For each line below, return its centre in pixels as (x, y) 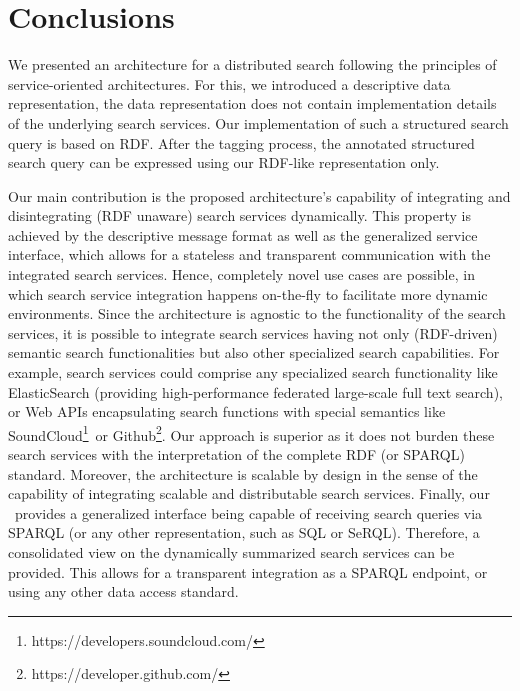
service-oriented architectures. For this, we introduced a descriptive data (229, 83)
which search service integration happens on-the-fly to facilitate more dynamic (248, 293)
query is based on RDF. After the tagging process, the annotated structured (241, 142)
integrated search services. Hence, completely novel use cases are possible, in (241, 274)
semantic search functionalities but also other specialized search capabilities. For (254, 352)
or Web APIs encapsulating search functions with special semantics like (227, 411)
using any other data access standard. (123, 591)
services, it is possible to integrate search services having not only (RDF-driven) (253, 332)
